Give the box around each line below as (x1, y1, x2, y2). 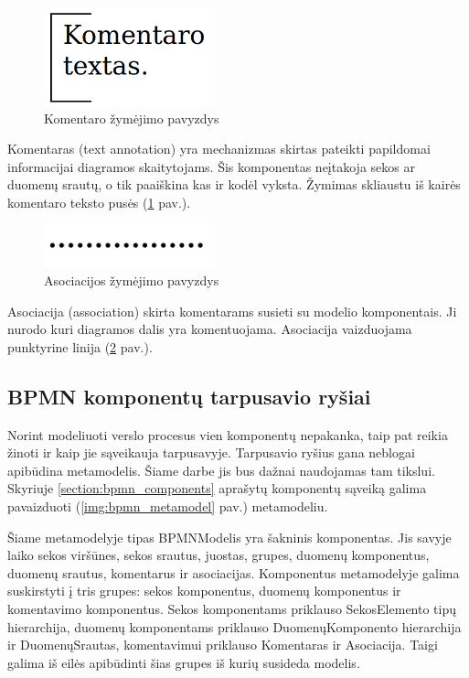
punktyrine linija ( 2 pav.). (7, 337, 153, 356)
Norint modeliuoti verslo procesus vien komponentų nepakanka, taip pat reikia (7, 425, 448, 444)
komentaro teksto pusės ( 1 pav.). (7, 192, 191, 211)
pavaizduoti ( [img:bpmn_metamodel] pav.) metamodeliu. (7, 497, 328, 516)
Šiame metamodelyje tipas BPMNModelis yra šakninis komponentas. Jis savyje (7, 527, 452, 546)
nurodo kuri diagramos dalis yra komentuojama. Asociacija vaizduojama (7, 319, 412, 339)
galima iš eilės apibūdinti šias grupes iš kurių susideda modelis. (7, 652, 360, 672)
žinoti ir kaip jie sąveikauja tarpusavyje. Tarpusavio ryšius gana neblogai (7, 443, 415, 462)
